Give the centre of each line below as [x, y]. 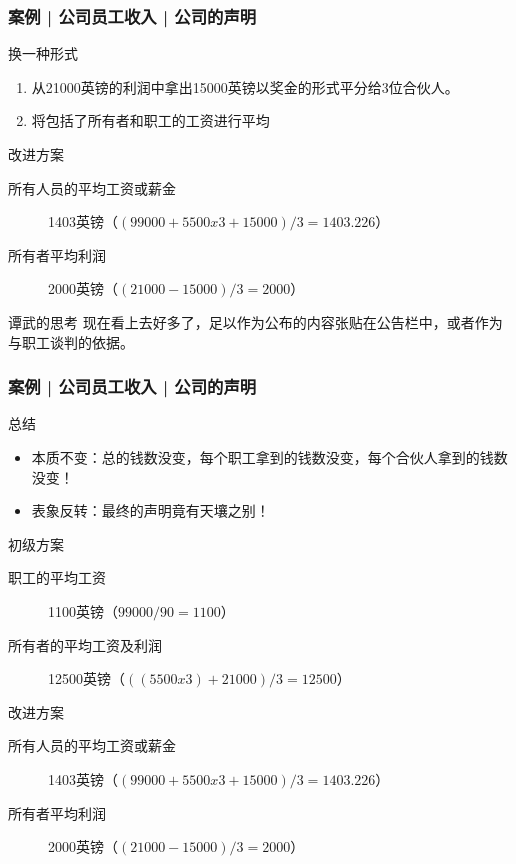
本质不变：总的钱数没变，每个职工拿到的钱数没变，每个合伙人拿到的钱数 [269, 456]
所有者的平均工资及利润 [85, 644]
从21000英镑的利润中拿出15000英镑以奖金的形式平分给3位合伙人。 [245, 86]
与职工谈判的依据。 [71, 341]
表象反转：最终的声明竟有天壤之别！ [150, 510]
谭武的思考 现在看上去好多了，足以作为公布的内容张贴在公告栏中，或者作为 [255, 321]
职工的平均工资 [57, 577]
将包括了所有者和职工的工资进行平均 [150, 120]
